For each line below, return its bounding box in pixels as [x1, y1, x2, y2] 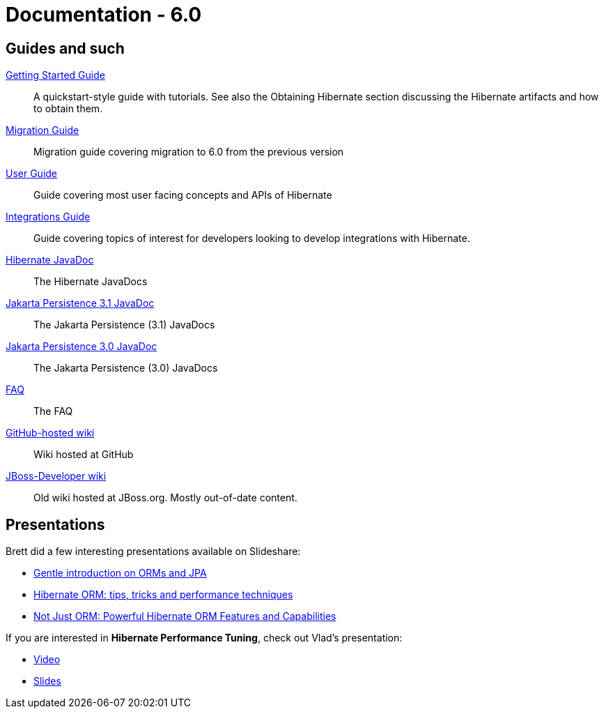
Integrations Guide [6, 211, 91, 223]
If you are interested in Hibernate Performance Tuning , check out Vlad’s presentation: [6, 632, 403, 644]
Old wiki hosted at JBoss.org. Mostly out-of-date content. [33, 492, 297, 504]
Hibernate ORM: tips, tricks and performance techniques [33, 588, 293, 601]
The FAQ [33, 405, 73, 418]
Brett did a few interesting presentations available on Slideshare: [6, 545, 301, 558]
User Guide [6, 167, 58, 180]
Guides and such [6, 39, 125, 57]
